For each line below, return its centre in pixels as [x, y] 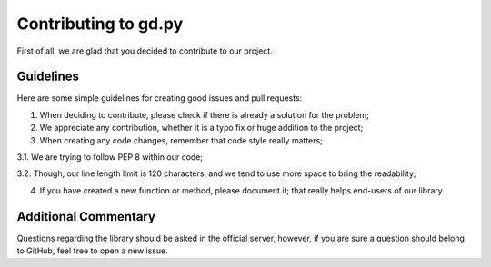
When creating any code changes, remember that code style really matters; [181, 140]
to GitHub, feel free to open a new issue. [92, 251]
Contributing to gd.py [100, 24]
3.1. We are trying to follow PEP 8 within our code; [110, 157]
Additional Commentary [86, 217]
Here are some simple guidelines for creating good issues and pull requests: [160, 98]
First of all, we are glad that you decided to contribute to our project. [145, 51]
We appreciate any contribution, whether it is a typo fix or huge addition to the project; [201, 128]
